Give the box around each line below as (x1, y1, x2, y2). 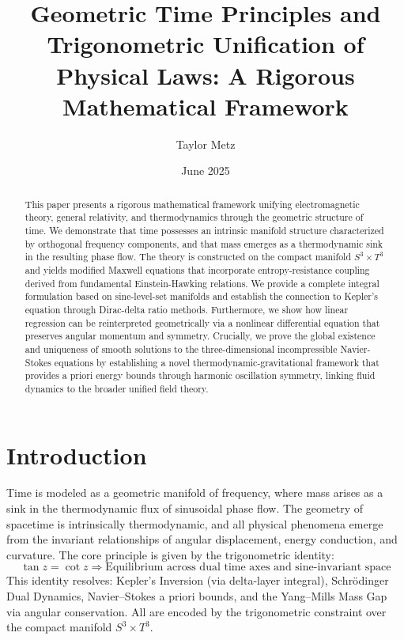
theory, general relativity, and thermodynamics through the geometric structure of (25, 210, 364, 224)
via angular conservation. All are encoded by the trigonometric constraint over (6, 603, 387, 619)
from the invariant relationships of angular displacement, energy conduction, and (6, 531, 398, 547)
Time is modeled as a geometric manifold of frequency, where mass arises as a (6, 484, 383, 501)
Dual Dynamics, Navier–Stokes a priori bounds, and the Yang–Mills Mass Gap (6, 588, 387, 604)
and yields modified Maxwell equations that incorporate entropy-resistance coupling (25, 263, 370, 276)
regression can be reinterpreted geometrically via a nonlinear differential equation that (25, 316, 380, 329)
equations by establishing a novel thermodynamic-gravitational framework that (54, 355, 379, 369)
